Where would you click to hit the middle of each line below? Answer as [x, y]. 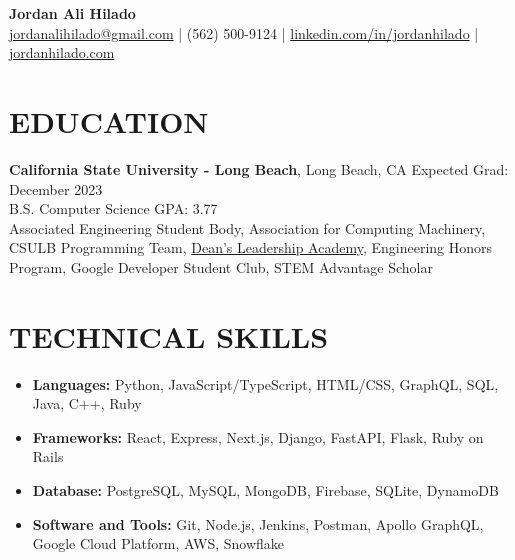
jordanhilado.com [62, 52]
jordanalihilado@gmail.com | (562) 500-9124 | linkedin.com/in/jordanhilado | [244, 32]
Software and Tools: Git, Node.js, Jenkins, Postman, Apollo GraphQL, [258, 523]
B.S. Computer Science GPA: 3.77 [113, 208]
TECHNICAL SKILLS [169, 335]
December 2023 [56, 188]
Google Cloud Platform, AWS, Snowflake [158, 543]
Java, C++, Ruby [87, 403]
